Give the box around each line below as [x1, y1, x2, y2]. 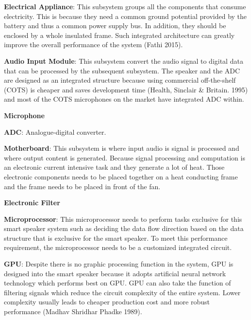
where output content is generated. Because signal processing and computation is [4, 152, 245, 162]
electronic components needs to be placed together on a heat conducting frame [4, 171, 238, 181]
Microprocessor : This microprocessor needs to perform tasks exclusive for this [4, 213, 242, 224]
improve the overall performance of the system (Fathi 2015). [4, 39, 183, 50]
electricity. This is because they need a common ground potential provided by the [4, 11, 247, 21]
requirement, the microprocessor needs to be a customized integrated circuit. [4, 242, 232, 252]
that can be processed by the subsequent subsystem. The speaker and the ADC [4, 65, 240, 75]
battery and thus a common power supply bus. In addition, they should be [4, 20, 226, 31]
